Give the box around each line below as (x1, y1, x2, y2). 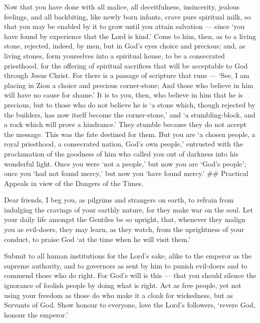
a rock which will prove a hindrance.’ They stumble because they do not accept (4, 119, 247, 129)
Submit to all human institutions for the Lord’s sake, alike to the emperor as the (4, 250, 252, 261)
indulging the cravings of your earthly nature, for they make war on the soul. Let (4, 204, 253, 214)
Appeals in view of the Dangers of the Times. (4, 177, 144, 188)
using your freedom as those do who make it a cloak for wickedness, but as (4, 289, 233, 300)
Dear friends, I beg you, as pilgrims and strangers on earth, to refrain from (4, 194, 234, 205)
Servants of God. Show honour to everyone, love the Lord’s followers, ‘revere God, (4, 299, 255, 310)
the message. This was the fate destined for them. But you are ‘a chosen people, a (4, 128, 255, 139)
